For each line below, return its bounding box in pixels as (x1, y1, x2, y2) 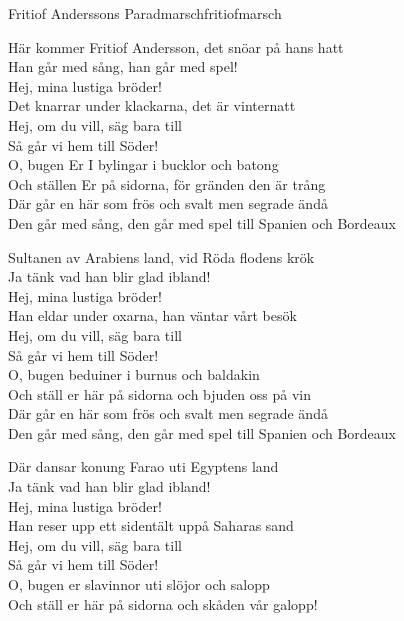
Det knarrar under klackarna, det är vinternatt (8, 95, 296, 116)
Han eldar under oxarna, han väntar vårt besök (8, 305, 297, 326)
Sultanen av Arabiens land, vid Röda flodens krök (8, 246, 315, 267)
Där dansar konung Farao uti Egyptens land (8, 456, 279, 477)
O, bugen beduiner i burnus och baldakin (8, 364, 260, 385)
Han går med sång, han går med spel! (8, 56, 238, 77)
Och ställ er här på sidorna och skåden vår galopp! (8, 593, 318, 614)
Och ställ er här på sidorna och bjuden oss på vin (8, 383, 312, 404)
